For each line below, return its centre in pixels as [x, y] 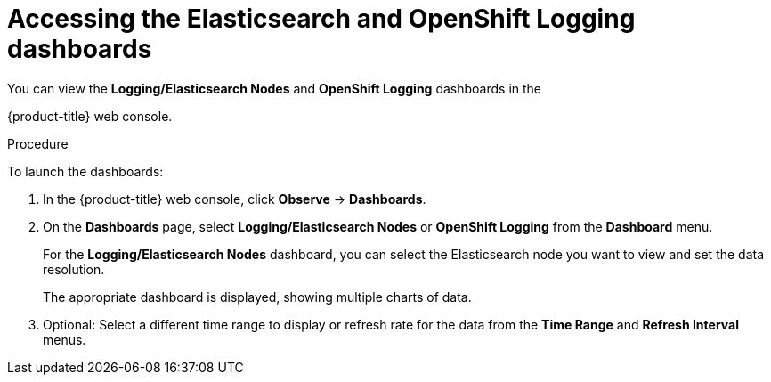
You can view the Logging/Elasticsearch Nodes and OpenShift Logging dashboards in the [275, 88]
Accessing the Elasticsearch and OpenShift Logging [321, 19]
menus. [65, 339]
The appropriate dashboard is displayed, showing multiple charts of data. [257, 297]
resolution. [74, 269]
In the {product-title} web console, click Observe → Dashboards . [235, 199]
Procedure [38, 143]
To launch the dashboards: [85, 171]
